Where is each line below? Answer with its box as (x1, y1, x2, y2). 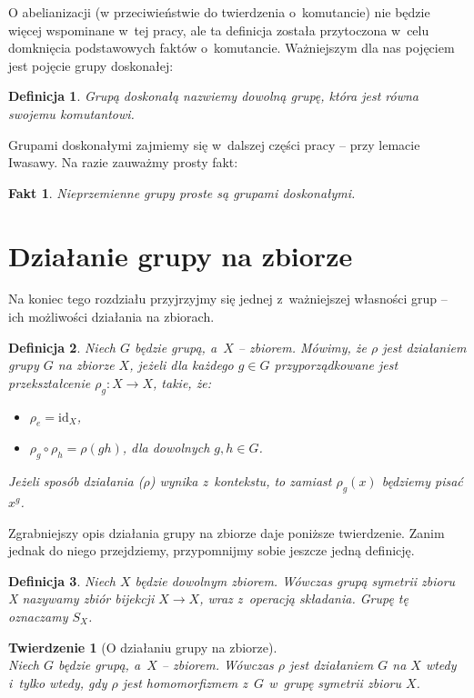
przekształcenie (8, 373, 91, 392)
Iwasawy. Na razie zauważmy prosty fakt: (8, 153, 238, 172)
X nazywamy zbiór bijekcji (8, 589, 155, 608)
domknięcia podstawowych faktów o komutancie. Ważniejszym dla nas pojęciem (8, 38, 455, 57)
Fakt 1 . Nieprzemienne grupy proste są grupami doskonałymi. (8, 183, 356, 202)
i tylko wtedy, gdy (8, 673, 107, 692)
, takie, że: (153, 373, 212, 392)
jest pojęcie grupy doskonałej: (8, 55, 174, 75)
